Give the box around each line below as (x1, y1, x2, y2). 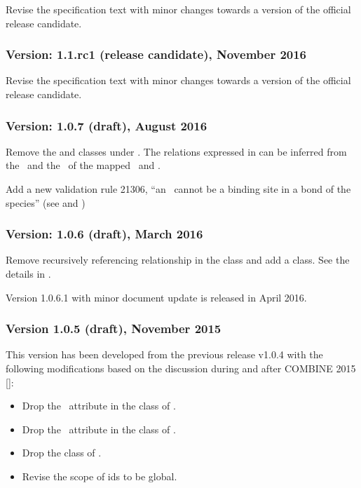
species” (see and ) (6, 195, 86, 210)
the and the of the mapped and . (6, 158, 161, 172)
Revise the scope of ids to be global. (22, 468, 177, 483)
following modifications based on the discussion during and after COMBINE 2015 (6, 361, 356, 375)
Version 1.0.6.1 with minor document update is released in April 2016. (6, 290, 307, 304)
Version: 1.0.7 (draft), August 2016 (6, 116, 207, 134)
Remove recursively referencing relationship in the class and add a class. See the (6, 252, 350, 267)
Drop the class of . (22, 445, 102, 460)
